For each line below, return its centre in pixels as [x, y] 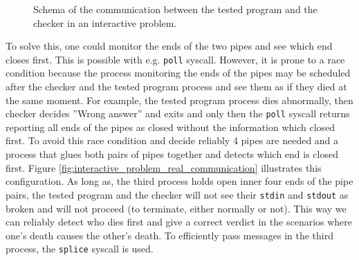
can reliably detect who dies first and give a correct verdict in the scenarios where [179, 222]
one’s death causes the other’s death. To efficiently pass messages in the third [169, 235]
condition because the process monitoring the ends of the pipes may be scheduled [178, 73]
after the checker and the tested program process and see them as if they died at [176, 87]
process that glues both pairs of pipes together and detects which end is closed [172, 154]
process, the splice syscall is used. [80, 249]
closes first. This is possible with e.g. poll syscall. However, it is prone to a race [175, 59]
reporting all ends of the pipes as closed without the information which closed [171, 127]
